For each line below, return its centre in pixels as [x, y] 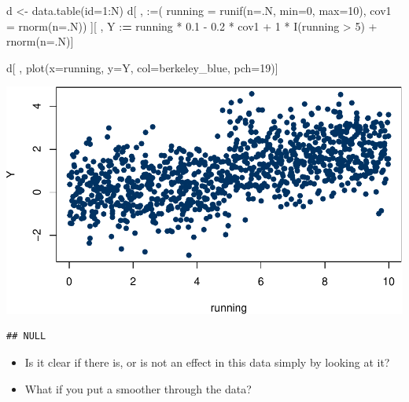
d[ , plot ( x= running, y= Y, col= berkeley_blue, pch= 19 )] [142, 67]
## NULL [26, 336]
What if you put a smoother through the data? [138, 388]
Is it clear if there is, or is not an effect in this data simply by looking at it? [207, 362]
